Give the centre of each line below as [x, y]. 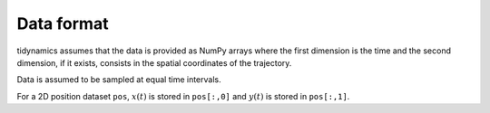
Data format [63, 24]
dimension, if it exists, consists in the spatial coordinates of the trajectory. [154, 62]
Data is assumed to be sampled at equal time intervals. [119, 80]
